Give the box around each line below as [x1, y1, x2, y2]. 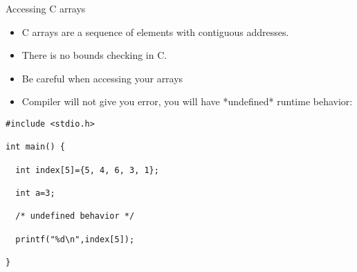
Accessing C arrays [6, 1, 86, 15]
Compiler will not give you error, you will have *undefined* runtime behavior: [21, 94, 353, 109]
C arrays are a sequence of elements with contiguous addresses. [21, 24, 289, 39]
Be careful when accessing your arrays [21, 71, 183, 85]
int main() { [6, 142, 65, 152]
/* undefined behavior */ [15, 211, 135, 221]
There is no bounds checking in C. [21, 48, 167, 62]
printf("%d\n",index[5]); [15, 234, 135, 244]
